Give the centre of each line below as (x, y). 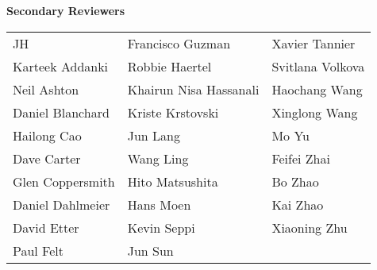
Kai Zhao (298, 204)
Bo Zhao (295, 181)
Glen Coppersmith (64, 181)
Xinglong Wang (315, 112)
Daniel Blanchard (61, 112)
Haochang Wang (317, 89)
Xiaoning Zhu (310, 227)
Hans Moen (159, 204)
